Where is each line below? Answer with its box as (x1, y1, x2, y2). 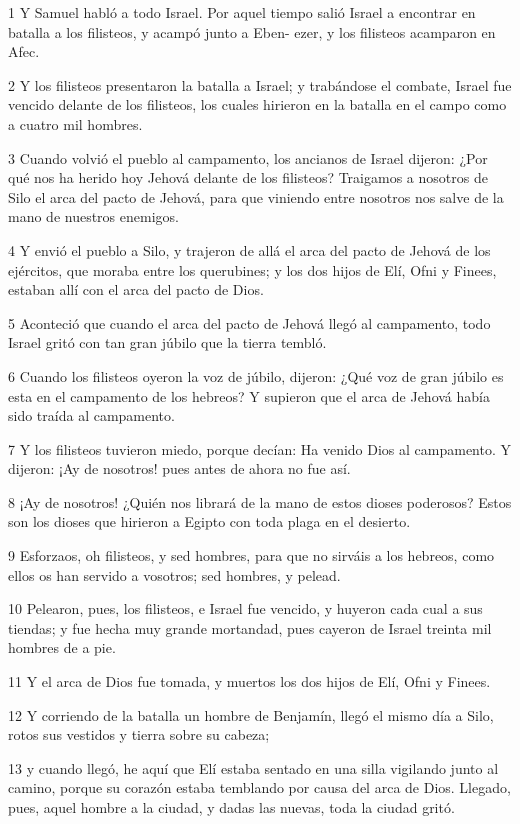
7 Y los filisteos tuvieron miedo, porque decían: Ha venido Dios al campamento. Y (8, 438, 512, 459)
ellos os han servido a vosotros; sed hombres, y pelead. (8, 564, 341, 585)
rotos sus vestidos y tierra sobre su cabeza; (8, 724, 270, 745)
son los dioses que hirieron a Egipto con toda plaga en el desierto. (8, 511, 411, 532)
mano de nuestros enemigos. (8, 206, 179, 227)
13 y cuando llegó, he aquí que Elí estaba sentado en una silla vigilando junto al (8, 757, 499, 778)
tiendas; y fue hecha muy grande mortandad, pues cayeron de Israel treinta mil (8, 617, 492, 638)
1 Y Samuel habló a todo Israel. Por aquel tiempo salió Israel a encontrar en (8, 2, 476, 22)
